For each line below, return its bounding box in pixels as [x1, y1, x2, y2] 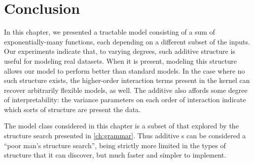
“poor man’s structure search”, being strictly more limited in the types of [4, 140, 226, 150]
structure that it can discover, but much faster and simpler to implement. [4, 150, 226, 160]
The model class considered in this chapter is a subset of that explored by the [4, 121, 239, 131]
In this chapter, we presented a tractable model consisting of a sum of [4, 27, 215, 37]
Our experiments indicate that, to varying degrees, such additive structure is [4, 46, 235, 56]
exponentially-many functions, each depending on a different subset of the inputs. [4, 36, 250, 46]
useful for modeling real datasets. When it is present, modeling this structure [4, 55, 237, 66]
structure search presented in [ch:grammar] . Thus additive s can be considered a [4, 130, 246, 141]
